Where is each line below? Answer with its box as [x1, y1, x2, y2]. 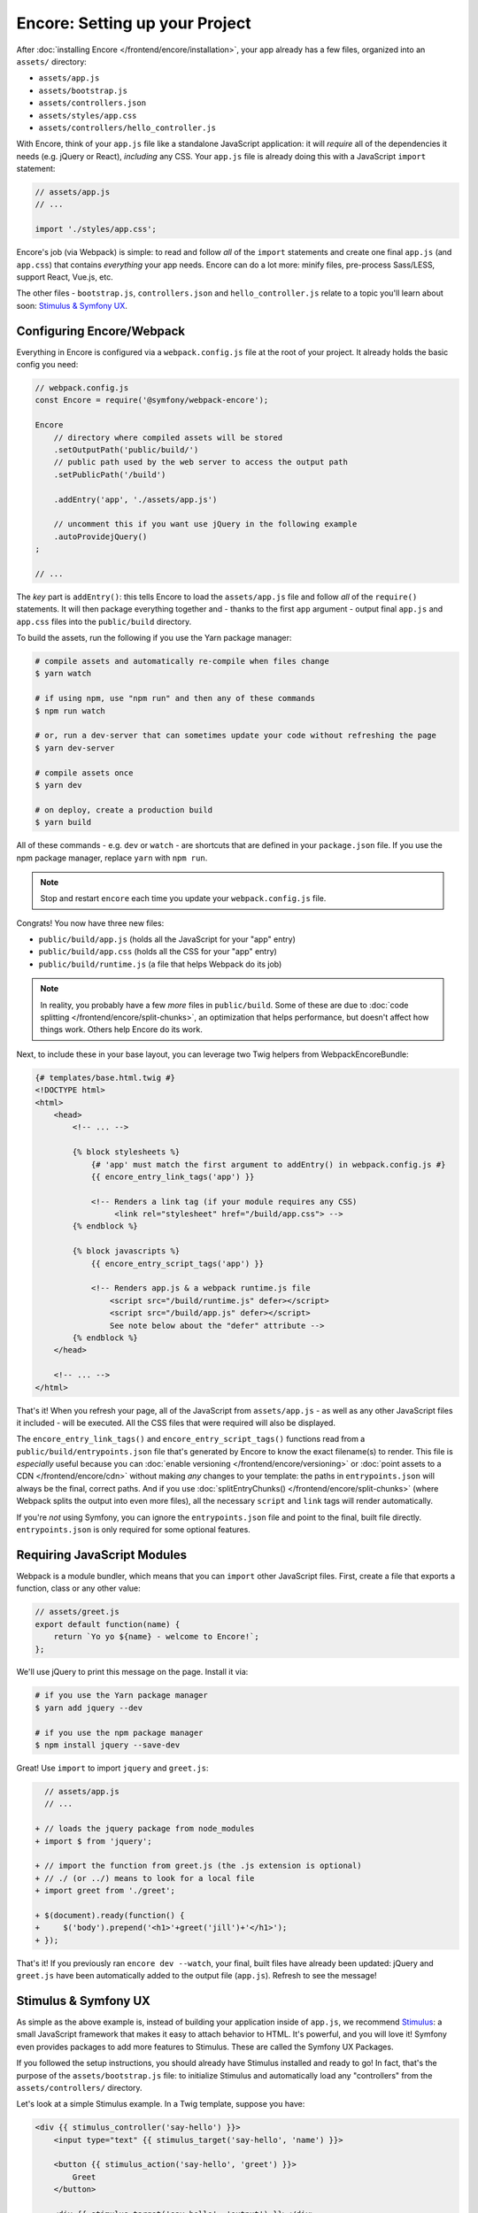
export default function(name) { [35, 1619, 181, 1629]
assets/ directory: [16, 56, 88, 66]
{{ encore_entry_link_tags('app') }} [90, 1171, 255, 1182]
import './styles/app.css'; [35, 224, 157, 235]
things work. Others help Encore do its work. [40, 1024, 203, 1035]
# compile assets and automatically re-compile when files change [35, 656, 329, 667]
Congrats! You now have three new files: [16, 917, 165, 929]
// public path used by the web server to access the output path [53, 457, 349, 467]
